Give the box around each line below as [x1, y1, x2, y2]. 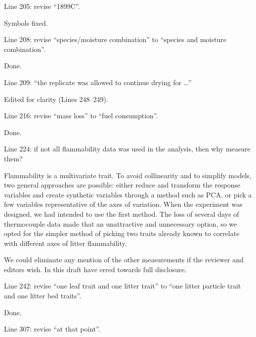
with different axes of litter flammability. [4, 238, 127, 248]
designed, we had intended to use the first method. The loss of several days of [4, 208, 239, 219]
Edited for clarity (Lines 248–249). [4, 94, 108, 104]
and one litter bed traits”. [4, 290, 82, 301]
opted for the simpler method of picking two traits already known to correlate [4, 228, 240, 239]
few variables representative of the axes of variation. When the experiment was [4, 199, 243, 209]
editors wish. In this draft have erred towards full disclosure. [4, 264, 187, 274]
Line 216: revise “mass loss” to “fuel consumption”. [4, 110, 158, 121]
